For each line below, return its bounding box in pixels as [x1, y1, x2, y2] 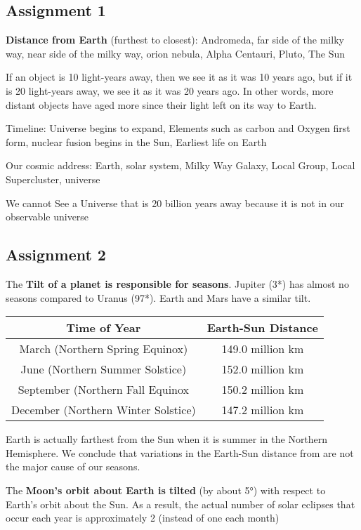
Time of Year [66, 319, 141, 336]
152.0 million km [221, 361, 304, 378]
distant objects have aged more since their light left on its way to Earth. [6, 97, 317, 112]
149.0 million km [221, 340, 304, 357]
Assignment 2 [6, 244, 106, 265]
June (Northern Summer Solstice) [20, 361, 187, 378]
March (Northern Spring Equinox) [19, 340, 188, 357]
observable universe [6, 209, 89, 224]
